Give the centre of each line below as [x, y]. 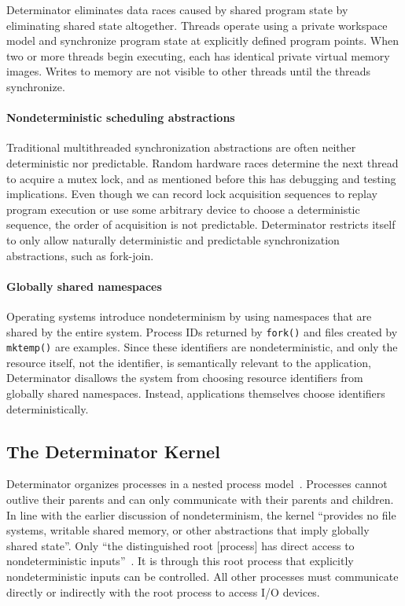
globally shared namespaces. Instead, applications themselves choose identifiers [196, 393]
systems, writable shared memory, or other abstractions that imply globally [188, 530]
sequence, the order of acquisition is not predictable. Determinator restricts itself [201, 224]
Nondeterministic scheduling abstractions [121, 118]
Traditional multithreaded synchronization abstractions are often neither [181, 147]
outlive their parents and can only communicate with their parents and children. [200, 499]
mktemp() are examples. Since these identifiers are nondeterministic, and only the [202, 347]
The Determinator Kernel [113, 451]
